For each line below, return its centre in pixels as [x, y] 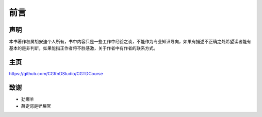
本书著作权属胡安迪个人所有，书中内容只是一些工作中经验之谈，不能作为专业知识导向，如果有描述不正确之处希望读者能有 [130, 42]
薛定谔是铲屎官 [36, 106]
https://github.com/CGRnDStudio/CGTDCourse [56, 74]
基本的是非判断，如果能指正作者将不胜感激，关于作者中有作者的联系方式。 [83, 48]
